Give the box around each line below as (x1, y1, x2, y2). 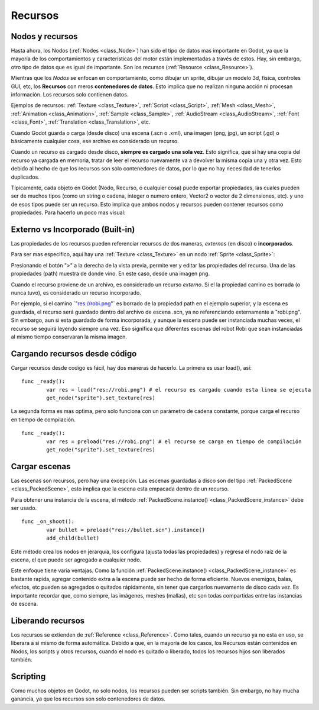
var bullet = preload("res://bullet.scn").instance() (46, 527, 206, 533)
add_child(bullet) (46, 535, 100, 541)
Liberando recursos (11, 615, 85, 625)
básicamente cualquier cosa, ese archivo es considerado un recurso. (11, 137, 180, 144)
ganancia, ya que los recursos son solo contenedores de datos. (11, 695, 165, 702)
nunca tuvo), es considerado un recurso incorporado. (11, 289, 141, 296)
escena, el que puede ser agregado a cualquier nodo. (11, 556, 142, 563)
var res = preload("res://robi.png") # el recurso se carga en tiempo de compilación (46, 438, 302, 445)
